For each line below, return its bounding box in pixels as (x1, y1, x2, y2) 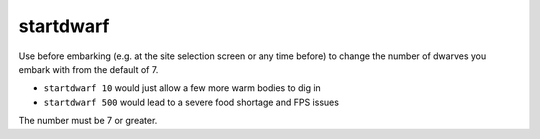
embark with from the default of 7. (18, 63, 159, 75)
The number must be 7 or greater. (18, 115, 158, 127)
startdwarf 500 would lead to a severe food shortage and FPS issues (43, 96, 340, 108)
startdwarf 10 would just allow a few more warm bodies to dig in (43, 82, 322, 94)
